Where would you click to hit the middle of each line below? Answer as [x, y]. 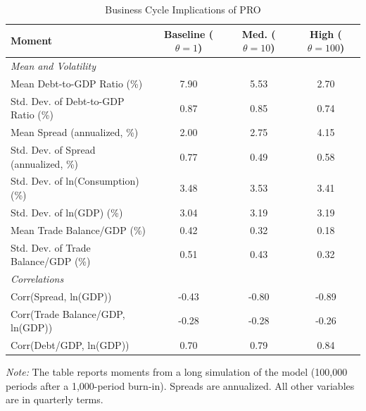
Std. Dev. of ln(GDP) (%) [67, 212]
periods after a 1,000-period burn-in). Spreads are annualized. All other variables [180, 385]
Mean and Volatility [53, 66]
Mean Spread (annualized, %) [75, 132]
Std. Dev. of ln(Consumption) [75, 181]
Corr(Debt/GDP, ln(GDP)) [70, 345]
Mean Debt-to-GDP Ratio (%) [77, 83]
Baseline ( [189, 33]
